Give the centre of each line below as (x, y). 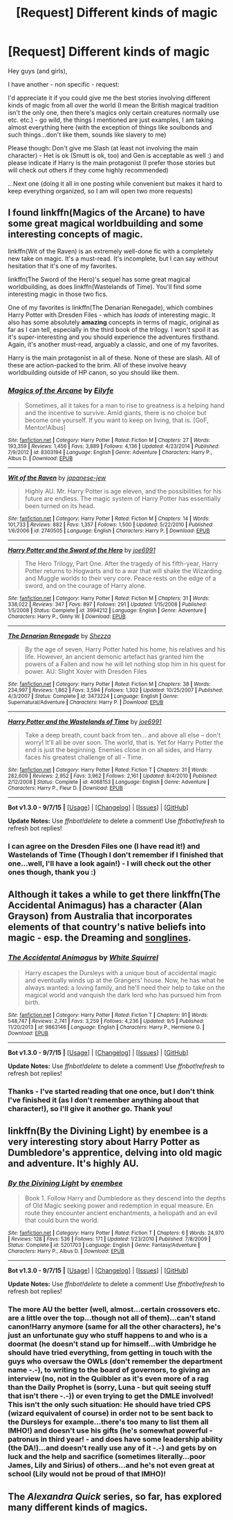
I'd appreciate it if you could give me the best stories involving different (109, 98)
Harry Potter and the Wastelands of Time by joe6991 (85, 722)
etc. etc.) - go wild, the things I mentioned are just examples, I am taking (111, 120)
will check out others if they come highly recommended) (88, 170)
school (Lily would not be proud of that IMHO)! (87, 1474)
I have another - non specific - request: (64, 84)
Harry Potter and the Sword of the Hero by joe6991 (82, 550)
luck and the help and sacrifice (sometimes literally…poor (107, 1457)
